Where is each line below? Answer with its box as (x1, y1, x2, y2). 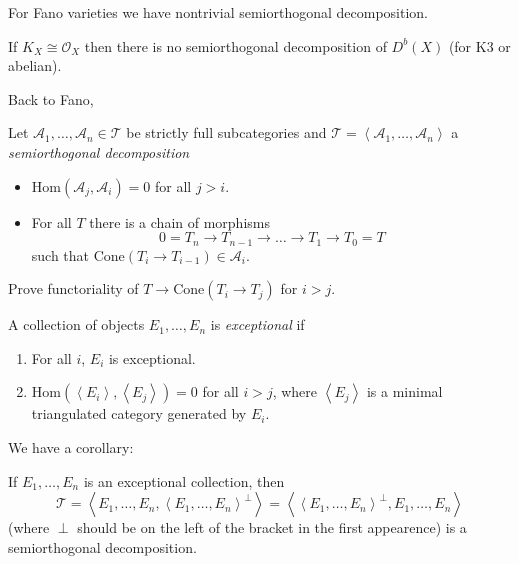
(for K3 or (448, 35, 511, 56)
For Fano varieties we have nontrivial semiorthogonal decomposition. (8, 2, 429, 22)
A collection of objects (8, 314, 145, 335)
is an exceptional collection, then (83, 470, 285, 491)
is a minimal (366, 381, 443, 402)
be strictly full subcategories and (126, 122, 327, 143)
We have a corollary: (8, 436, 134, 457)
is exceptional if (210, 314, 305, 335)
